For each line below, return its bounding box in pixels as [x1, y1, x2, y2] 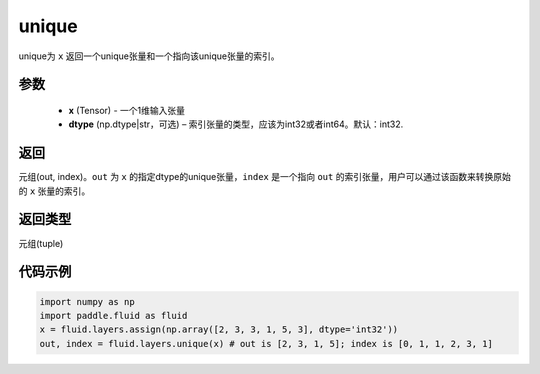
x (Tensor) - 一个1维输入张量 [68, 104, 185, 116]
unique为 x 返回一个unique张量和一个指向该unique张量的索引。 [18, 50, 280, 62]
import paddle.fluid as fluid [39, 310, 188, 321]
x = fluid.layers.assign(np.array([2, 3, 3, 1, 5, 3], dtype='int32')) [39, 324, 399, 335]
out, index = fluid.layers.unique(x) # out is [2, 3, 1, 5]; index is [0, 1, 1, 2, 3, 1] [39, 338, 494, 349]
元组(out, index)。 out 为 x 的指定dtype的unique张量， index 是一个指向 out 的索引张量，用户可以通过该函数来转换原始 [18, 171, 512, 183]
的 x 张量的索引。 [18, 185, 91, 197]
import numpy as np [39, 296, 135, 307]
